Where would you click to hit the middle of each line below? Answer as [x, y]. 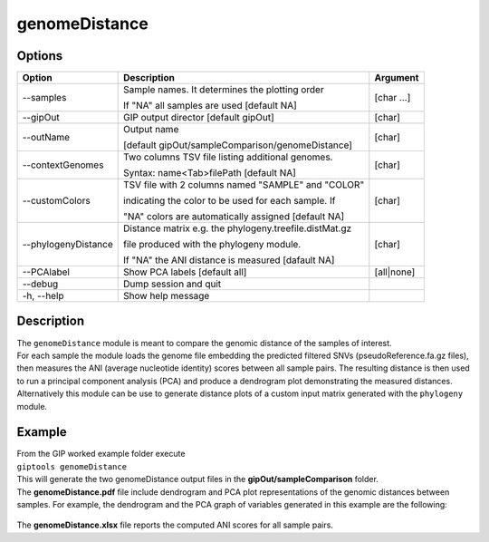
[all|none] [395, 272]
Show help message [167, 296]
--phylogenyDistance [67, 245]
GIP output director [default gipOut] [199, 118]
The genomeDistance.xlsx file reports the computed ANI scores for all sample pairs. [175, 525]
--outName [46, 138]
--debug [40, 284]
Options [40, 56]
